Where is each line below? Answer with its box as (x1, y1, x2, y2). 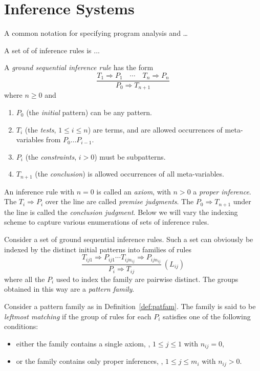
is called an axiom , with (96, 186, 171, 197)
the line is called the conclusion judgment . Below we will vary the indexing (4, 206, 238, 217)
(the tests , (25, 124, 56, 135)
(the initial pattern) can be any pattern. (26, 107, 153, 118)
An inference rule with (4, 186, 74, 197)
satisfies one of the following (163, 311, 251, 321)
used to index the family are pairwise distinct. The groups (56, 273, 239, 284)
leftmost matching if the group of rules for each (4, 311, 151, 321)
